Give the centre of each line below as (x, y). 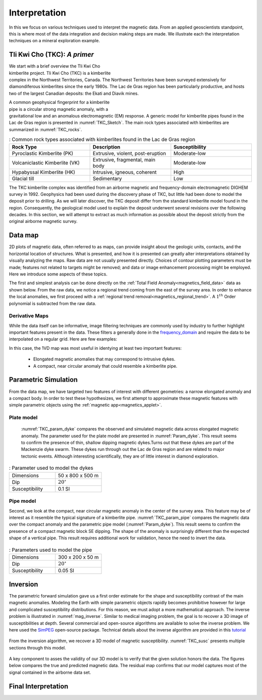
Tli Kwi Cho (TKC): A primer (51, 55)
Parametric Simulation (43, 380)
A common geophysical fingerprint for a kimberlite (59, 102)
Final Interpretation (39, 686)
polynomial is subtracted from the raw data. (53, 303)
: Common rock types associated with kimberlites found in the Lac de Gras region (102, 139)
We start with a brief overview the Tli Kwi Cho (55, 66)
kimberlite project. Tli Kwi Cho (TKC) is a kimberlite (60, 73)
